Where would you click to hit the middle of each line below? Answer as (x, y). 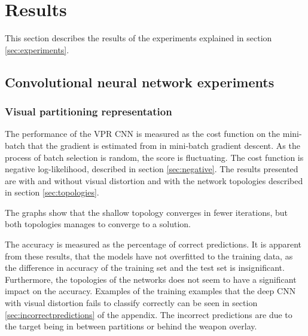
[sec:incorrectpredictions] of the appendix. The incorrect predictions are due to (149, 314)
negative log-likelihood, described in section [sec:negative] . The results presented (152, 169)
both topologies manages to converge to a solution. (98, 224)
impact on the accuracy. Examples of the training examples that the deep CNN (150, 291)
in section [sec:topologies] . (52, 192)
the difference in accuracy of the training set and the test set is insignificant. (145, 268)
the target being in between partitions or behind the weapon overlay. (131, 326)
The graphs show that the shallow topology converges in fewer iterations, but (147, 212)
